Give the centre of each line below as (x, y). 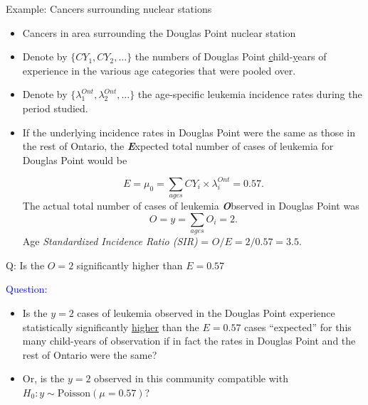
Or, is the (43, 378)
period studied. (55, 108)
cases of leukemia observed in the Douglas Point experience (206, 313)
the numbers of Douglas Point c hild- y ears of (231, 56)
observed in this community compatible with (191, 378)
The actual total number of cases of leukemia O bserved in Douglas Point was (191, 206)
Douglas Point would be (75, 160)
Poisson (74, 393)
